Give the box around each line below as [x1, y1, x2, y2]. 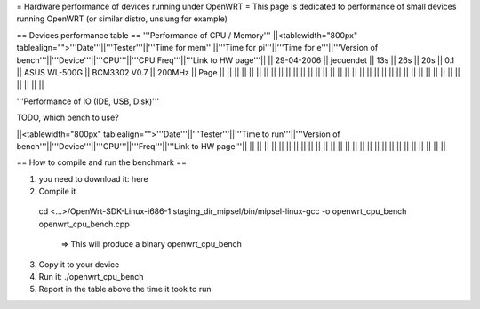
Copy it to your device [38, 258, 120, 270]
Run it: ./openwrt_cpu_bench [38, 272, 144, 282]
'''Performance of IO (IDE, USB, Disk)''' [16, 96, 160, 107]
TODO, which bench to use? [16, 112, 119, 123]
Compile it [38, 186, 76, 197]
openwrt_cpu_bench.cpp [38, 218, 131, 229]
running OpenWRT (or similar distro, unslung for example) [16, 13, 228, 24]
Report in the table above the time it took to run [38, 284, 212, 295]
